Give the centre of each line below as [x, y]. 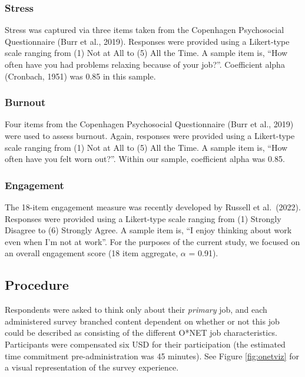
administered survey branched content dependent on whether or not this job [142, 321]
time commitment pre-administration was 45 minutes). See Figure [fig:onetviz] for [152, 355]
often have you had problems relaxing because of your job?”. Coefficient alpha [145, 64]
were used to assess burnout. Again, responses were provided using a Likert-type [150, 135]
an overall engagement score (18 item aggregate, [92, 253]
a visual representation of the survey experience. [92, 367]
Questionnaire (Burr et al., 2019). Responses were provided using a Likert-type [147, 41]
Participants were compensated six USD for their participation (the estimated [145, 344]
